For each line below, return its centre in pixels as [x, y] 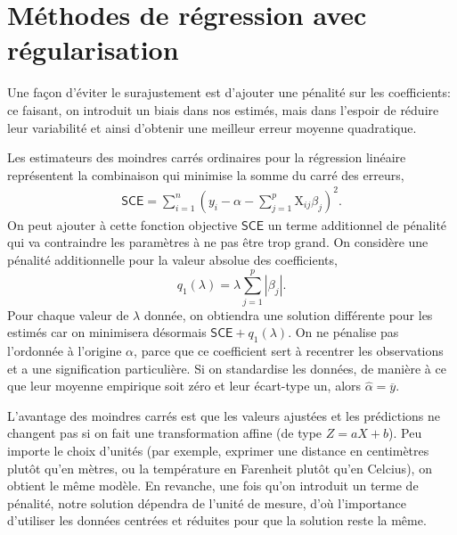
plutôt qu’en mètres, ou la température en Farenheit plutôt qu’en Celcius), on [220, 468]
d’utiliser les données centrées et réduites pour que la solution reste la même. [217, 520]
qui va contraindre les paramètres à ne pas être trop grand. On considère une [218, 242]
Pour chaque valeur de [68, 314]
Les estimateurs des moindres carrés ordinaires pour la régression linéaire [207, 157]
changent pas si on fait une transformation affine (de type [165, 433]
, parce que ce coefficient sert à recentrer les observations [289, 351]
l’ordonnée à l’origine [65, 351]
